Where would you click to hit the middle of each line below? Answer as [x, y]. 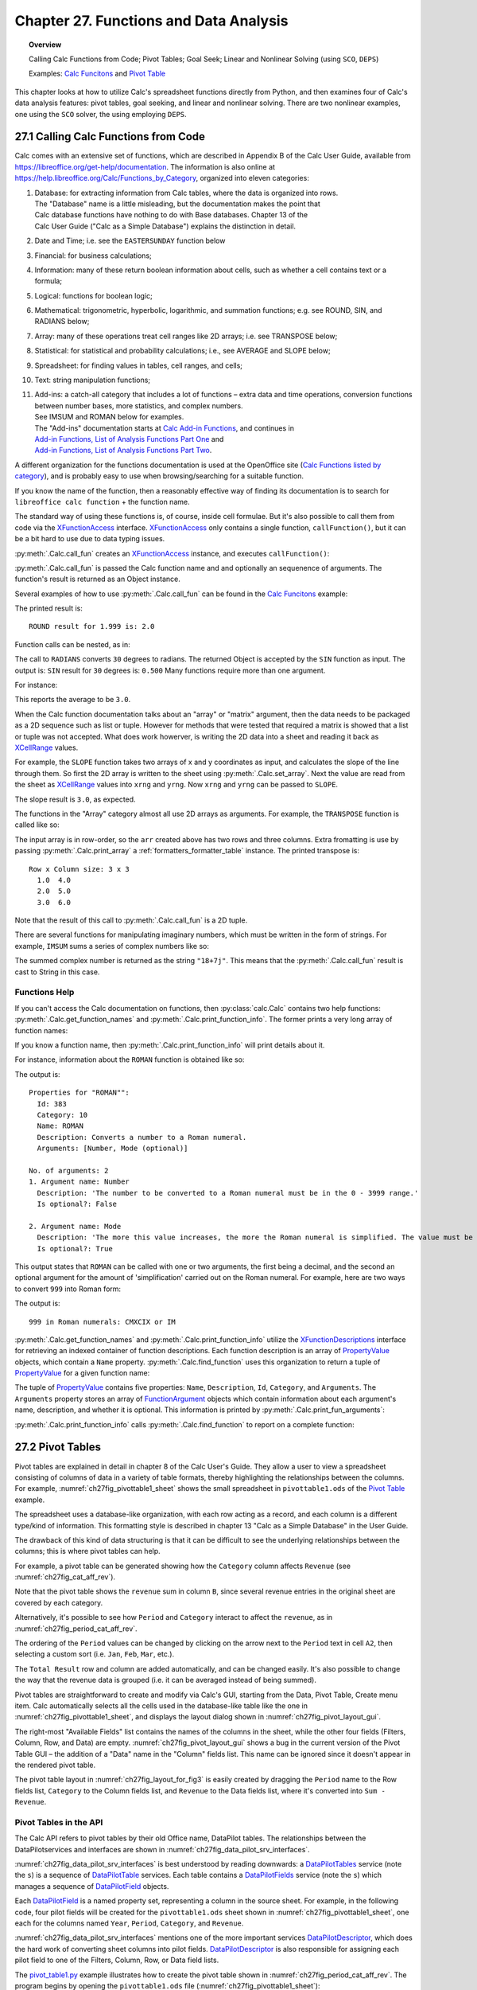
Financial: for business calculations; [93, 256]
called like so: [37, 825]
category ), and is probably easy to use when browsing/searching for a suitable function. [159, 476]
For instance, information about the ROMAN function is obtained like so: [130, 1059]
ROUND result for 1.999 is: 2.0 [92, 626]
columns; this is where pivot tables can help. [87, 1551]
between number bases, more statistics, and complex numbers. [139, 405]
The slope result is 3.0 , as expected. [75, 799]
